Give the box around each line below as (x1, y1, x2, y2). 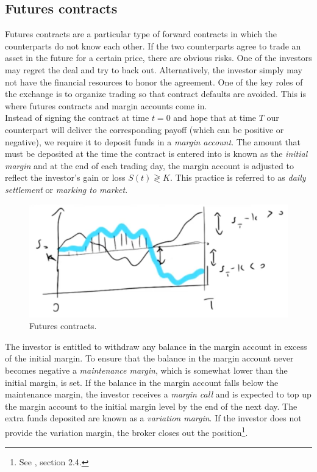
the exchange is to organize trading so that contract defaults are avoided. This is (5, 87, 307, 100)
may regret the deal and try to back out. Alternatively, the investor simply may (5, 63, 303, 76)
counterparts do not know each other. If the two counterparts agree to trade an (5, 39, 301, 52)
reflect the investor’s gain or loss (5, 171, 126, 184)
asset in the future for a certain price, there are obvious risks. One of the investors (5, 51, 312, 64)
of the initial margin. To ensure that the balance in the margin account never (5, 352, 294, 365)
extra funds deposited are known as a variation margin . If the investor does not (5, 412, 302, 424)
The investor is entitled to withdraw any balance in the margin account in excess (5, 339, 307, 352)
